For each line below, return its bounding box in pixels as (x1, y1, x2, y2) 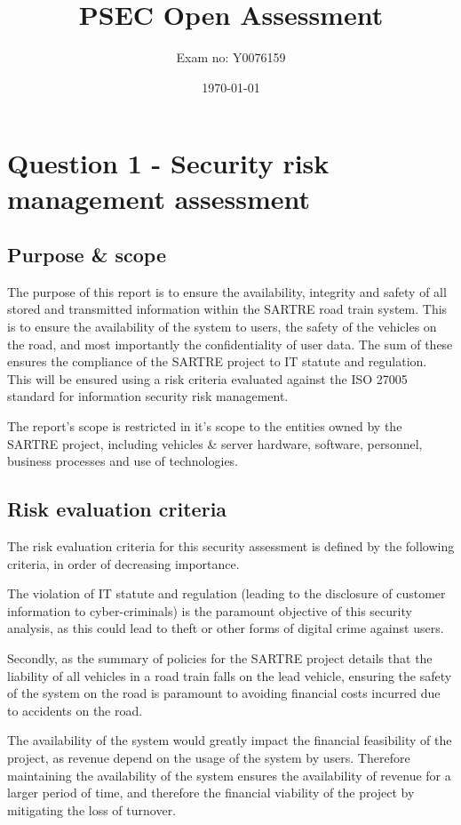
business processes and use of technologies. (7, 452, 239, 470)
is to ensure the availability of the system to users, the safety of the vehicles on (7, 317, 437, 336)
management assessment (7, 180, 311, 216)
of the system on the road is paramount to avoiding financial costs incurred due (7, 684, 441, 702)
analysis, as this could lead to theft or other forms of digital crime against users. (7, 619, 444, 637)
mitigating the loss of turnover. (7, 800, 177, 819)
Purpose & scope (7, 241, 167, 268)
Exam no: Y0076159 (176, 48, 286, 67)
